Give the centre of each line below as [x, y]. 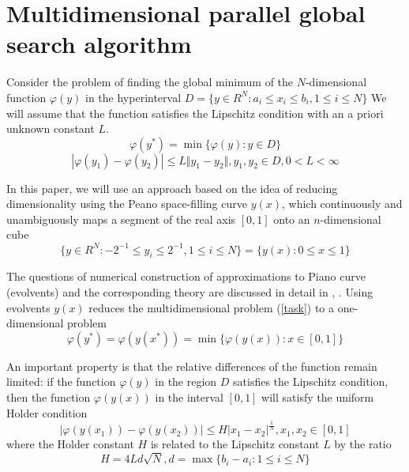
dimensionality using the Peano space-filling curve [127, 204]
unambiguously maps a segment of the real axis [121, 219]
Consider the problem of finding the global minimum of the [150, 82]
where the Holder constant [70, 444]
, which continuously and [342, 204]
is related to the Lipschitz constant [235, 444]
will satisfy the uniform [318, 396]
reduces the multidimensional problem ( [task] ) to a [212, 307]
